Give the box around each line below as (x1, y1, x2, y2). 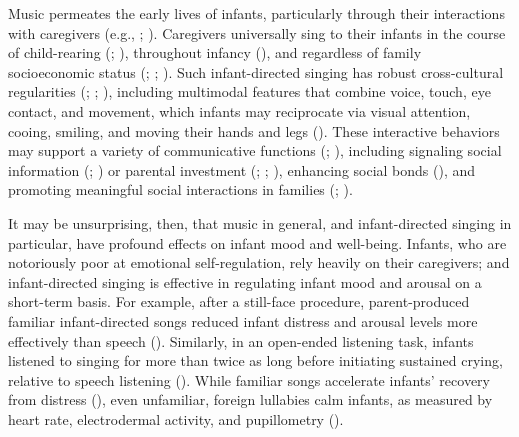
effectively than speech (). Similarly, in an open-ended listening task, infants (8, 330, 474, 351)
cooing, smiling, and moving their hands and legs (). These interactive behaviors (8, 120, 500, 141)
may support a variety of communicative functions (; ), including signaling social (8, 140, 502, 161)
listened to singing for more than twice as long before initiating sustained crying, (8, 350, 503, 371)
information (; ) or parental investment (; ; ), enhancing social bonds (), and (8, 159, 476, 180)
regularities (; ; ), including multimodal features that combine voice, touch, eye (8, 81, 491, 102)
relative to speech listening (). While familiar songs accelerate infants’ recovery (8, 369, 490, 390)
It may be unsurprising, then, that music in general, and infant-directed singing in (8, 212, 512, 233)
